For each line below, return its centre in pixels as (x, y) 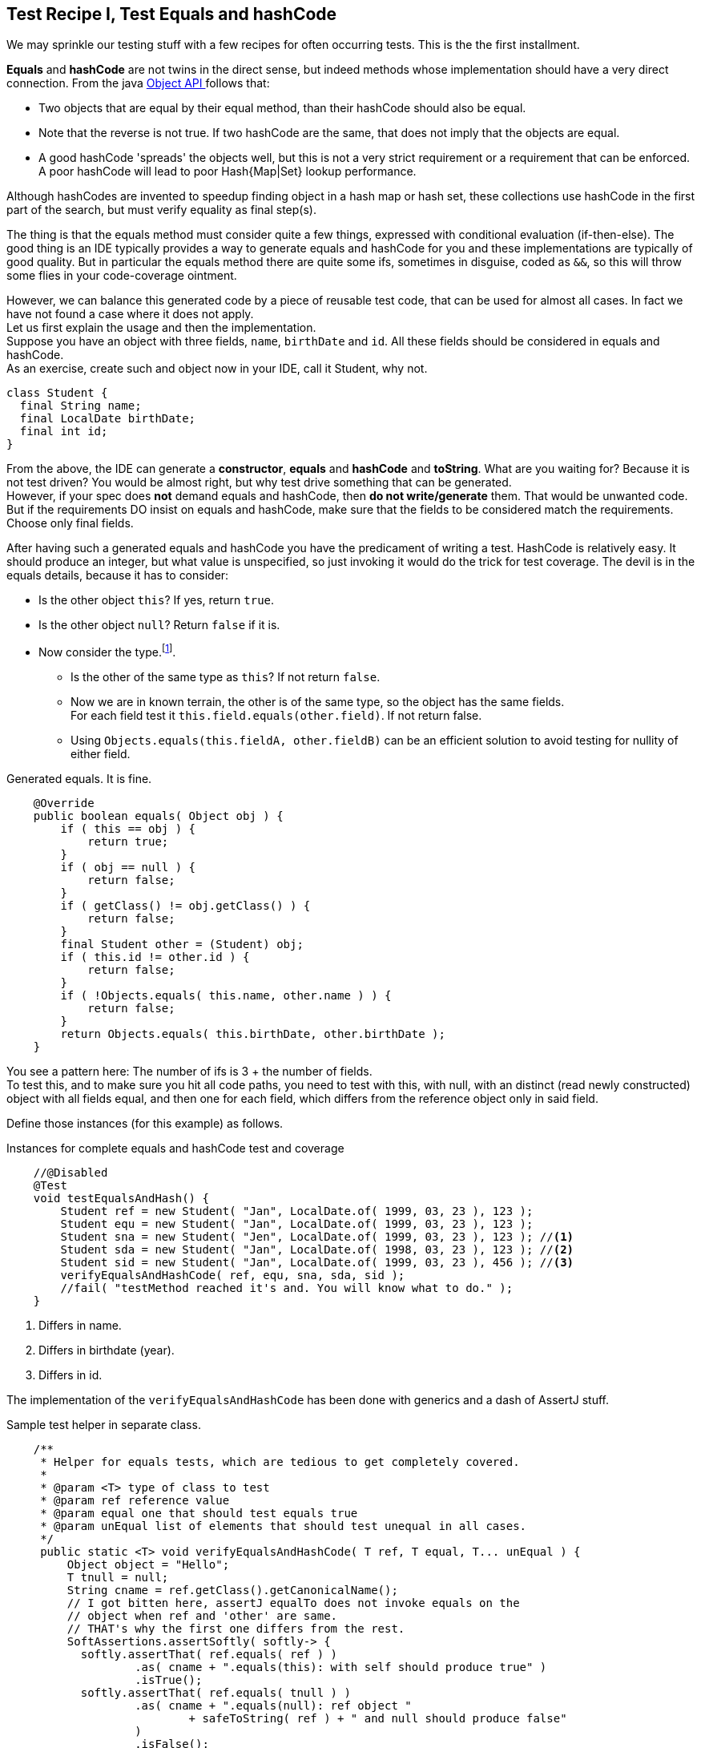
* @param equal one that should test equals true (199, 1514)
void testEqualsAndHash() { (121, 1199)
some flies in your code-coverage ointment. (122, 276)
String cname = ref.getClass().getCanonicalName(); (232, 1591)
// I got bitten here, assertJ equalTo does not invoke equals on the (293, 1603)
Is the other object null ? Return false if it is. (159, 625)
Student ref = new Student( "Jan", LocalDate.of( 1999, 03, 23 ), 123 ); (297, 1211)
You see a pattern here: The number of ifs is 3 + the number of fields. (189, 1072)
